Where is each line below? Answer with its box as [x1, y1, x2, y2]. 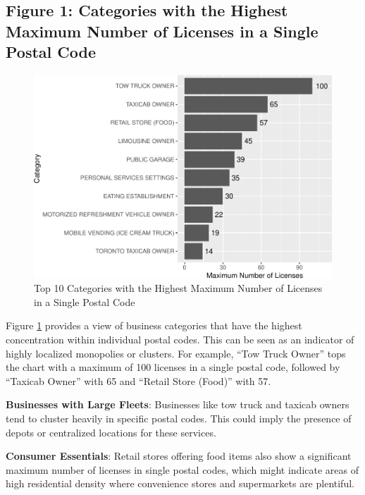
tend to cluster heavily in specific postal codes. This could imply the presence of [6, 410, 352, 425]
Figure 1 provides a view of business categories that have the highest [6, 318, 302, 333]
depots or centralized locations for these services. [6, 424, 216, 439]
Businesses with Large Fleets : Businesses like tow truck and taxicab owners [6, 397, 349, 412]
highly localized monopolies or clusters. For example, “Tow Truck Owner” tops [6, 346, 346, 360]
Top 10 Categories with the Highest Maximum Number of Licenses [34, 281, 323, 295]
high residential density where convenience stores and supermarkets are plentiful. [6, 476, 354, 491]
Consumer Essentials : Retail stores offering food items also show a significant [6, 448, 352, 463]
